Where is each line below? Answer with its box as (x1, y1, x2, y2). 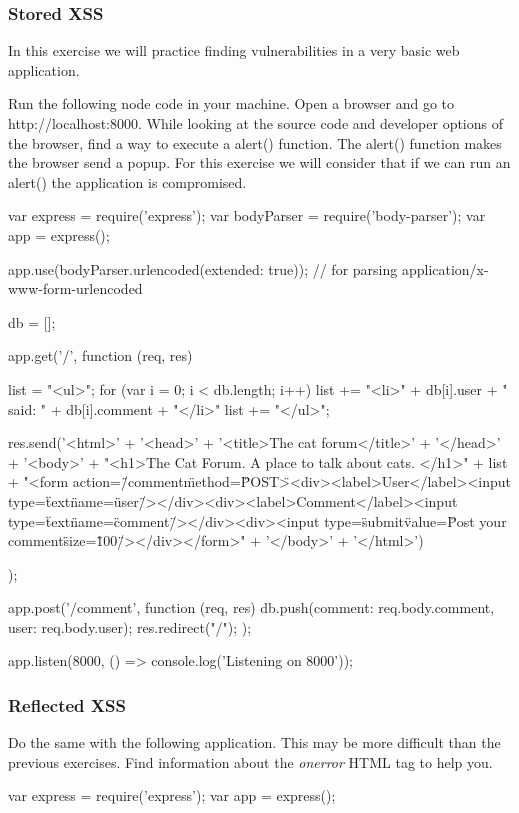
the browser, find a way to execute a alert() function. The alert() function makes (8, 132, 502, 153)
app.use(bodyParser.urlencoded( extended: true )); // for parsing (8, 258, 398, 279)
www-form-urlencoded (8, 278, 143, 299)
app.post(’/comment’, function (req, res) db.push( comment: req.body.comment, (8, 597, 495, 618)
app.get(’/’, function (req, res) (8, 345, 193, 366)
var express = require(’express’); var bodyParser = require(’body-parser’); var (8, 205, 486, 226)
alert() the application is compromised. (8, 171, 247, 192)
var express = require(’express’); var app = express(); (8, 785, 336, 806)
